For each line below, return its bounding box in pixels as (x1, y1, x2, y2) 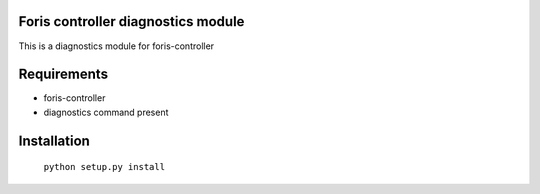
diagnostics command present (43, 106, 169, 118)
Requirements (18, 66, 109, 83)
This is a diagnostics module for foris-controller (18, 40, 215, 52)
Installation (18, 132, 90, 149)
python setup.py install (43, 161, 165, 173)
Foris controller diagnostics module (18, 13, 245, 30)
